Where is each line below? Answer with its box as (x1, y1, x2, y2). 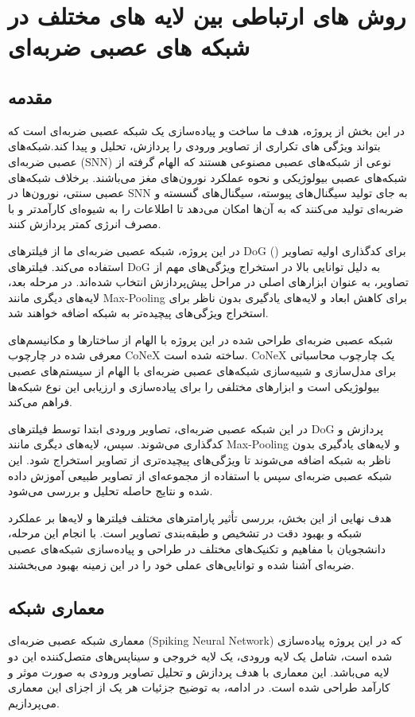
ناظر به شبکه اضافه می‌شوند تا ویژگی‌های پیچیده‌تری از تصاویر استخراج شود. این (8, 452, 391, 468)
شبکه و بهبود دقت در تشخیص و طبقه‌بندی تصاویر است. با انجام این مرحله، (8, 525, 363, 541)
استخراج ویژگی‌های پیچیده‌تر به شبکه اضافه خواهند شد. (8, 304, 269, 321)
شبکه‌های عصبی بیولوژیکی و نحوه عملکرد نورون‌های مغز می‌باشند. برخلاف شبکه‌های (8, 169, 407, 185)
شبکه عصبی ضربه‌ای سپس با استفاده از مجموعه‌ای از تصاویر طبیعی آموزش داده (8, 467, 392, 483)
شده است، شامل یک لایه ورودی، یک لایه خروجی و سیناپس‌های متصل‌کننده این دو (8, 648, 393, 664)
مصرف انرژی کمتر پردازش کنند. (8, 215, 161, 232)
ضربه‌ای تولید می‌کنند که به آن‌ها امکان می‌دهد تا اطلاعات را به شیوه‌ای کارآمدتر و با (8, 200, 404, 216)
